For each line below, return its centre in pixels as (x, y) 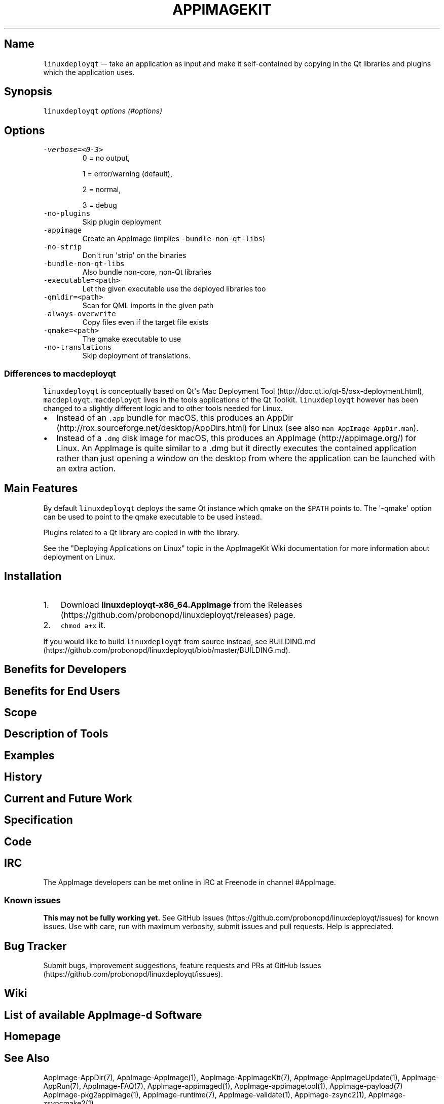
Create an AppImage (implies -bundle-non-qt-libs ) (174, 239)
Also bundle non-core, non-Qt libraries (147, 272)
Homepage (32, 1037)
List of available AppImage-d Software (103, 1015)
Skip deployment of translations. (136, 356)
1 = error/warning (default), (127, 174)
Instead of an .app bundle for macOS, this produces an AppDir (175, 418)
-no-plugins (67, 214)
